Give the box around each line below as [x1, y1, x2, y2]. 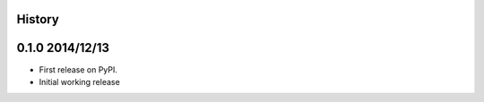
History [16, 12, 60, 27]
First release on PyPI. [39, 64, 118, 75]
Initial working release [39, 76, 120, 87]
